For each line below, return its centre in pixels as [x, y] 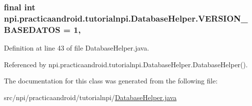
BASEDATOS [32, 29]
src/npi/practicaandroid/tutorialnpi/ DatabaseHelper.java [90, 97]
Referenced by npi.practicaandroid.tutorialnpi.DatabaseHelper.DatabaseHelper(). [126, 64]
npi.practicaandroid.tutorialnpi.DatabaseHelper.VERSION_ [126, 18]
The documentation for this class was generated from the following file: [111, 81]
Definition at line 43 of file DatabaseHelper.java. [77, 48]
